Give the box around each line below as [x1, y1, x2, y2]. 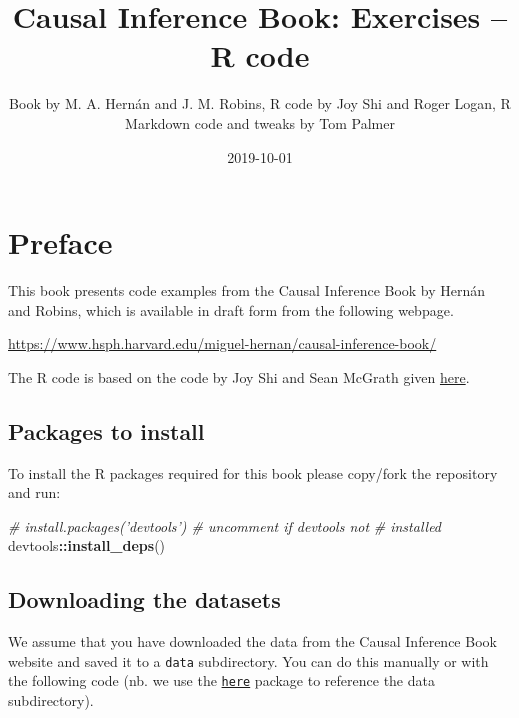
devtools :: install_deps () [8, 535, 166, 556]
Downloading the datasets [8, 584, 281, 615]
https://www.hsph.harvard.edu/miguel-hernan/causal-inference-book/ [8, 333, 437, 354]
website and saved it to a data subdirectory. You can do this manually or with [8, 650, 489, 671]
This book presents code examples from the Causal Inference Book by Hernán [8, 280, 486, 301]
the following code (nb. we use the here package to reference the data [8, 670, 435, 691]
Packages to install [8, 415, 205, 446]
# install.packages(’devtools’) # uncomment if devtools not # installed [8, 515, 442, 536]
